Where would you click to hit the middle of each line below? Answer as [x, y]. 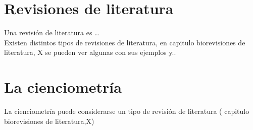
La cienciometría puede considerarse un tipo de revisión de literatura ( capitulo [127, 111]
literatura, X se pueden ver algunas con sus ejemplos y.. [90, 52]
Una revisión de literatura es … [52, 32]
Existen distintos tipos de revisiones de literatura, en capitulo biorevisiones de [125, 42]
